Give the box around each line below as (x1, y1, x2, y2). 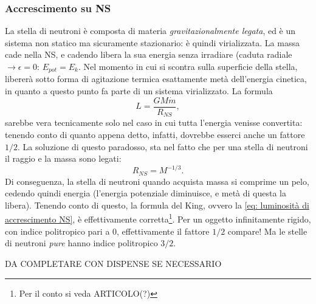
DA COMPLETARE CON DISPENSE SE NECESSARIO (5, 257, 222, 269)
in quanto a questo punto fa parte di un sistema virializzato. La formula (5, 85, 273, 97)
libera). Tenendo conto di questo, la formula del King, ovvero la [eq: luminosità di (5, 198, 309, 211)
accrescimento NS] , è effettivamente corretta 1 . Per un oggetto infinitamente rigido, (5, 211, 311, 226)
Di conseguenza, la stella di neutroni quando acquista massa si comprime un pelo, (5, 174, 309, 187)
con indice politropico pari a (5, 224, 110, 237)
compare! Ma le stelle (227, 224, 307, 237)
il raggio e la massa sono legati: (5, 152, 122, 165)
